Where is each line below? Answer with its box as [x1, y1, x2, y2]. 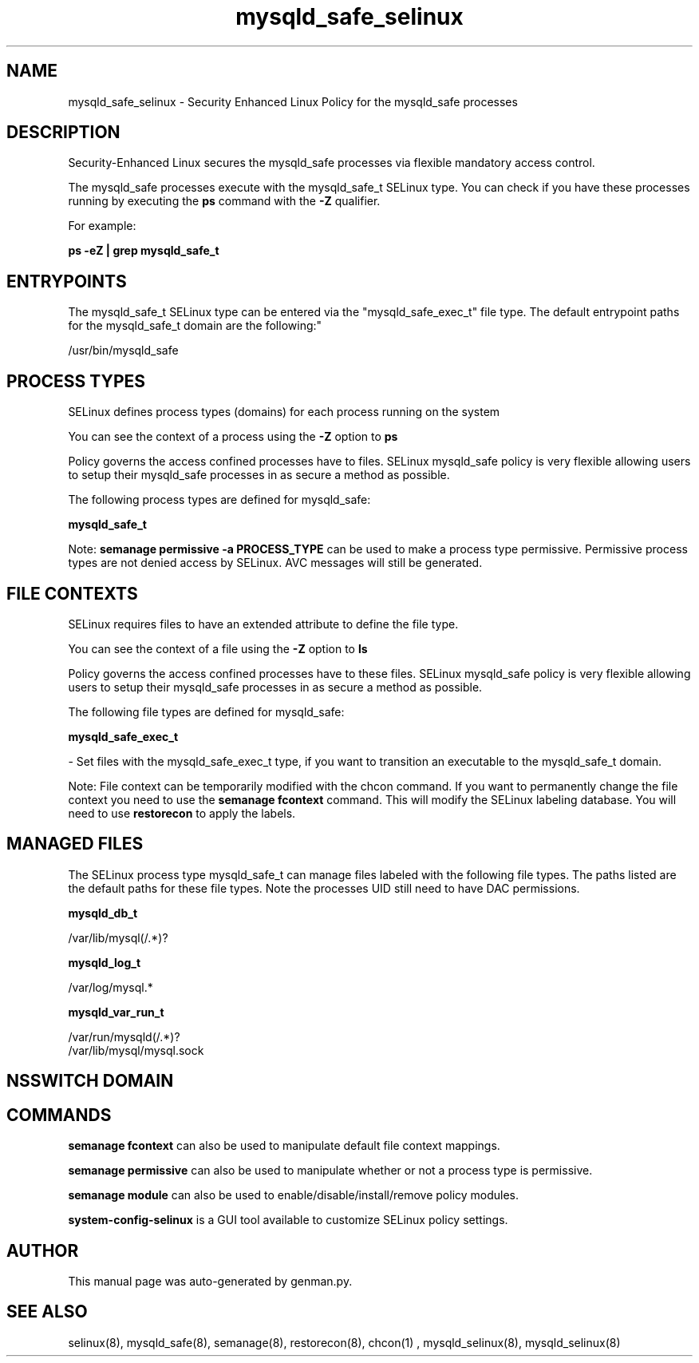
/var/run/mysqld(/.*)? [68, 1029, 180, 1044]
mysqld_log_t [68, 955, 141, 969]
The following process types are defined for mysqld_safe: [68, 493, 371, 507]
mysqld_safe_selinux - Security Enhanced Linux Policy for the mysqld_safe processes [68, 94, 518, 109]
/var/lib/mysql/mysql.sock [68, 1043, 204, 1057]
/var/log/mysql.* [68, 980, 153, 994]
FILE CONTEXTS [6, 583, 138, 604]
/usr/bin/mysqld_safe [68, 343, 179, 358]
